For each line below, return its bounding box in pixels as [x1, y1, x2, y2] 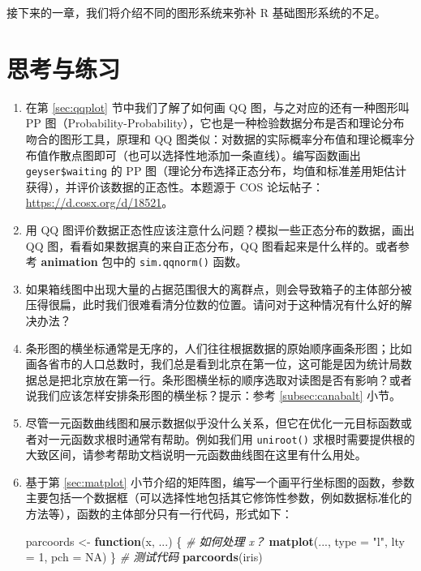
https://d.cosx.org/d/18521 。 [25, 194, 174, 211]
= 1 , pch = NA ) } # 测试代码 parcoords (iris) [25, 548, 263, 565]
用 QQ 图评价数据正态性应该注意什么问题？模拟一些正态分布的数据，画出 [25, 221, 415, 238]
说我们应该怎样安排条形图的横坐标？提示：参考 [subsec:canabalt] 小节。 [25, 387, 401, 404]
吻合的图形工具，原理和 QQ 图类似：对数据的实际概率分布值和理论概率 [25, 130, 403, 147]
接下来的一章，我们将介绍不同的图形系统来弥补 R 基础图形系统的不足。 [6, 4, 386, 20]
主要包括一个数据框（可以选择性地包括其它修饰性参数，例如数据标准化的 [25, 489, 412, 506]
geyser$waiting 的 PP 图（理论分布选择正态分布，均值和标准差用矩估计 [25, 162, 407, 179]
